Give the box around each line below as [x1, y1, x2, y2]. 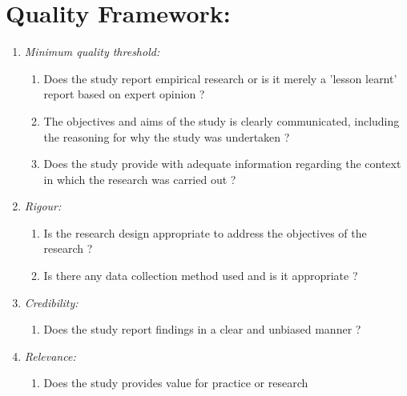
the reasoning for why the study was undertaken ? [43, 128, 290, 145]
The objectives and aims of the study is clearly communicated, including [43, 112, 400, 129]
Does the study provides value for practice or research [43, 374, 308, 391]
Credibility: [24, 294, 79, 310]
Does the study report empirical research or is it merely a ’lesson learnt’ [43, 70, 397, 86]
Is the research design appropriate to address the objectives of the [43, 224, 367, 241]
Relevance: [24, 347, 76, 364]
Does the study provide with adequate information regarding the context [43, 155, 401, 172]
